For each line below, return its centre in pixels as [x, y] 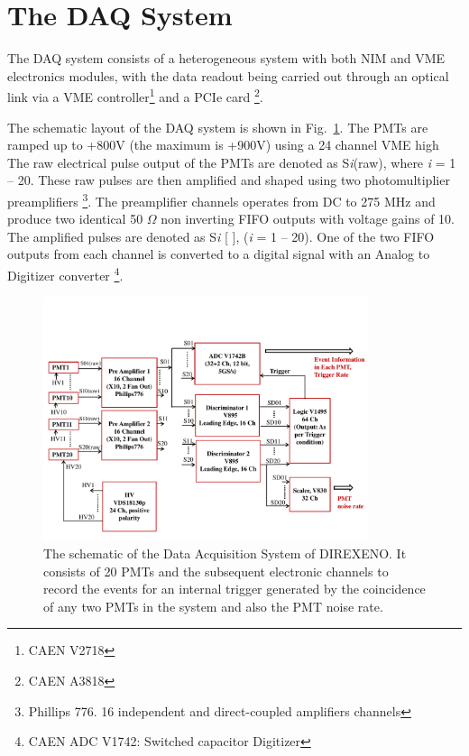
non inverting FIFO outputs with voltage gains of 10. [308, 219]
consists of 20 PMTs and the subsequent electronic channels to [216, 571]
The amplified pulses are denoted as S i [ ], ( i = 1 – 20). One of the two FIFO [221, 236]
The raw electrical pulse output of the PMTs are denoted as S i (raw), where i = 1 [232, 162]
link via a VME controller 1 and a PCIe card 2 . [135, 95]
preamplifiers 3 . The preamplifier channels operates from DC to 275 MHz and [221, 199]
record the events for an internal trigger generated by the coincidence [234, 589]
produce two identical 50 [75, 219]
